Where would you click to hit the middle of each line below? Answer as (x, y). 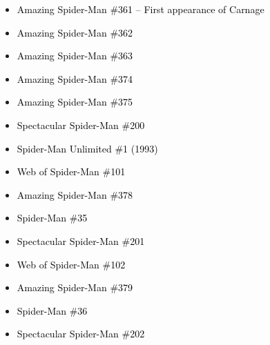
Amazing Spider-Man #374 (75, 78)
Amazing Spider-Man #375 (75, 102)
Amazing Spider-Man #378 (75, 194)
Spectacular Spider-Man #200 (81, 125)
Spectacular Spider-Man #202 (81, 334)
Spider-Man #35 (52, 218)
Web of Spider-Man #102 (71, 264)
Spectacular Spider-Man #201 (81, 240)
